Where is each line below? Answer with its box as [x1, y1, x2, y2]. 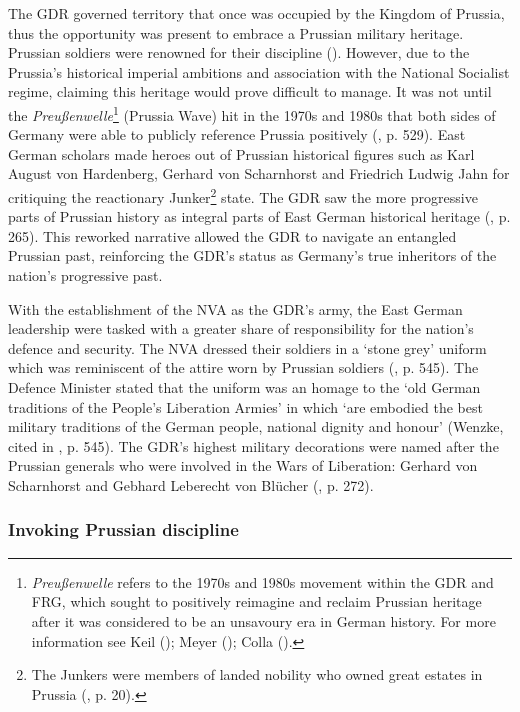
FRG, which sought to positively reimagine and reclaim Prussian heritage [31, 591, 482, 612]
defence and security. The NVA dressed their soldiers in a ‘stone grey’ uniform [8, 337, 487, 358]
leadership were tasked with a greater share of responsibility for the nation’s [8, 318, 474, 339]
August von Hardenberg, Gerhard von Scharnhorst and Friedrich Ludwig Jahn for [8, 163, 510, 184]
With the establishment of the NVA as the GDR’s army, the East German [8, 298, 463, 319]
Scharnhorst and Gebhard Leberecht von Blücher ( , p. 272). [8, 474, 374, 495]
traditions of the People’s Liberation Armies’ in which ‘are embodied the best [8, 396, 483, 417]
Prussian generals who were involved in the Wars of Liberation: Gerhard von [8, 455, 478, 476]
